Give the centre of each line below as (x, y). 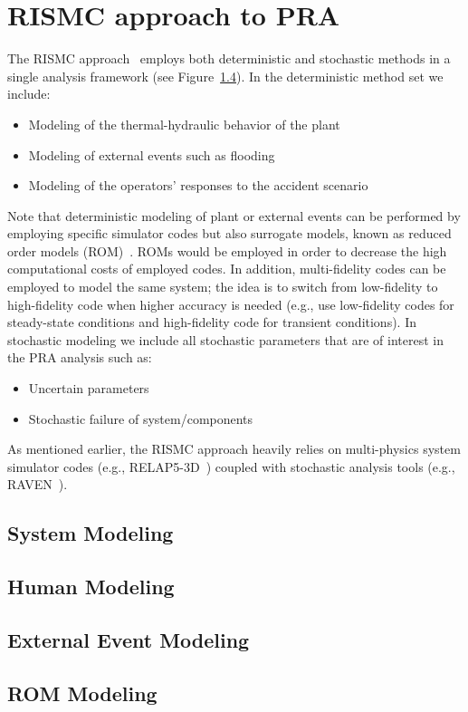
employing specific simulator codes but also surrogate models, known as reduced (229, 233)
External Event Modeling (129, 639)
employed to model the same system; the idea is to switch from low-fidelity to (223, 287)
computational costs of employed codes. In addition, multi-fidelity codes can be (227, 269)
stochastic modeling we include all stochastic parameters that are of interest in (226, 339)
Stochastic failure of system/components (141, 418)
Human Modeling (91, 587)
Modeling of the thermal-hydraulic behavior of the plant (184, 124)
